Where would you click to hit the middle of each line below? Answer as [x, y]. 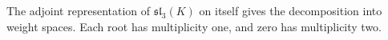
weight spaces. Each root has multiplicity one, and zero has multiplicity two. [194, 26]
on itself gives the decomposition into [291, 10]
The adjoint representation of [79, 10]
